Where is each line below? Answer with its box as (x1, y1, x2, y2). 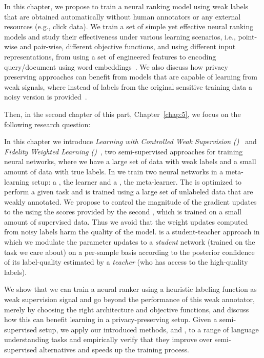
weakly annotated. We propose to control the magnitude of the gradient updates (4, 196, 257, 207)
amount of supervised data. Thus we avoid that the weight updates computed (4, 216, 248, 227)
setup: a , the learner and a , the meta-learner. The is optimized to (31, 176, 242, 187)
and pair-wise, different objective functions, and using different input (19, 41, 236, 52)
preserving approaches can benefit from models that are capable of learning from (4, 71, 258, 82)
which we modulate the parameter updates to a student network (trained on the (4, 236, 255, 247)
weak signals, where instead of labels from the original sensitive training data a (4, 81, 253, 92)
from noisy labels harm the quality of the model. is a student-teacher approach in (4, 226, 260, 237)
